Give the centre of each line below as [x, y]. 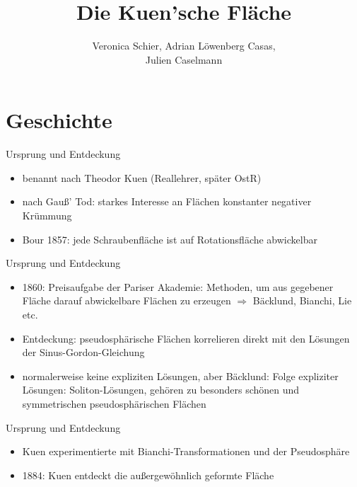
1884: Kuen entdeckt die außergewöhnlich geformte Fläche [148, 475]
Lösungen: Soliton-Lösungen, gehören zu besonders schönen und [161, 390]
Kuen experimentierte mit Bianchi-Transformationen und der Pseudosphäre [186, 451]
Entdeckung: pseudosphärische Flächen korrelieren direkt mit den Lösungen [186, 338]
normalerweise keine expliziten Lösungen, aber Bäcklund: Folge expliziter [180, 376]
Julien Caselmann [184, 59]
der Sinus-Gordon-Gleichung [83, 352]
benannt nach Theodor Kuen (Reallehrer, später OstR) [142, 177]
